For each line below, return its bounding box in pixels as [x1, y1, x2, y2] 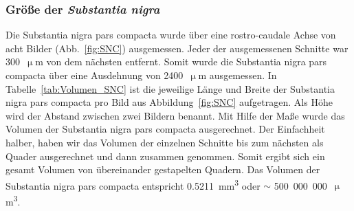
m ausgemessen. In [198, 68, 277, 82]
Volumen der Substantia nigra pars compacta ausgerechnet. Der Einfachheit [5, 122, 325, 136]
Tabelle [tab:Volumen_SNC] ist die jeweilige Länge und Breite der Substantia [5, 81, 335, 96]
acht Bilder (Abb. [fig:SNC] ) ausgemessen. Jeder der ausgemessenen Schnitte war [5, 41, 349, 55]
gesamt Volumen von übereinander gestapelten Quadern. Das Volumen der [5, 162, 320, 177]
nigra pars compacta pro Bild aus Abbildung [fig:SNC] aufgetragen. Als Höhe [5, 95, 333, 109]
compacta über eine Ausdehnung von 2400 [5, 68, 184, 82]
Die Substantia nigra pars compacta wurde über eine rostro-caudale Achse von [5, 27, 336, 42]
